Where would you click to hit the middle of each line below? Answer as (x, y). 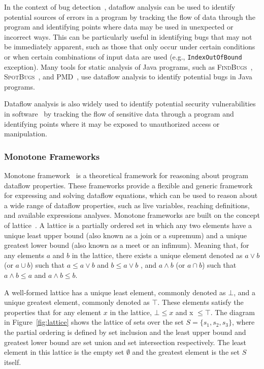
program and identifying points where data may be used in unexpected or (119, 27)
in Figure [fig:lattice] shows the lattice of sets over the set (94, 322)
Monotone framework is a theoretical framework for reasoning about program (126, 175)
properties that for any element (53, 312)
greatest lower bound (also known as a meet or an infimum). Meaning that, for (127, 245)
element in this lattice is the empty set (64, 352)
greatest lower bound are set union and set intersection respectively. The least (125, 342)
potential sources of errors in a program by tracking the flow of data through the (130, 17)
